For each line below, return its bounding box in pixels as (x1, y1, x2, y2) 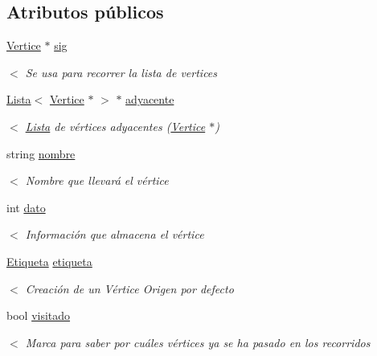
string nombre (6, 145, 76, 162)
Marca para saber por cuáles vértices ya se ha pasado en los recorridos (25, 333, 371, 350)
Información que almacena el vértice (25, 226, 204, 243)
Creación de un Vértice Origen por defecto (25, 280, 234, 297)
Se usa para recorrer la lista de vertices (25, 63, 218, 80)
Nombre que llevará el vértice (25, 172, 169, 189)
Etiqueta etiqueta (6, 252, 92, 269)
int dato (6, 198, 46, 215)
